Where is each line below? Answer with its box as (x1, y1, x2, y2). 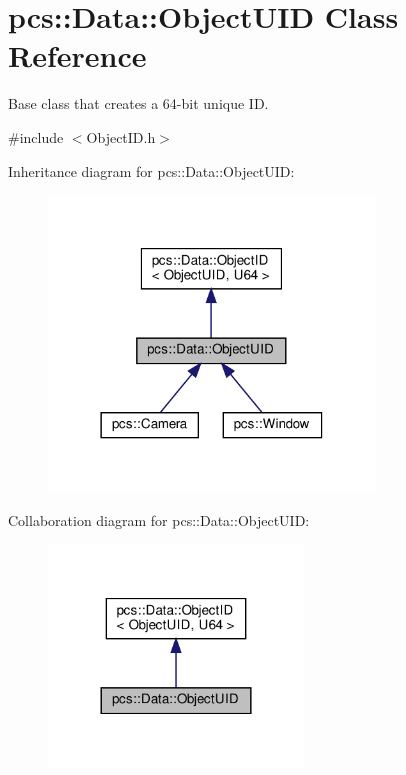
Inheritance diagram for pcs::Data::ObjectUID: (8, 160, 295, 181)
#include (8, 126, 64, 147)
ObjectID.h (86, 126, 156, 147)
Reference (8, 35, 147, 76)
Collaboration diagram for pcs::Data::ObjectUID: (8, 509, 310, 530)
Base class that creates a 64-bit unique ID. (8, 93, 269, 114)
